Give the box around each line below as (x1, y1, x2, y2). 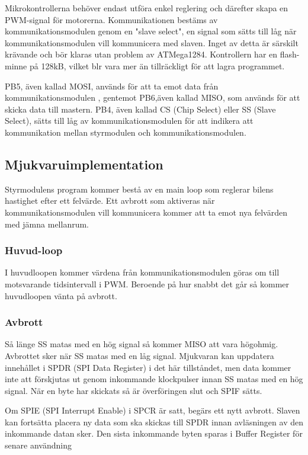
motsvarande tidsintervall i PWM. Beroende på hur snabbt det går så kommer (5, 277, 290, 290)
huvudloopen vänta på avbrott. (5, 289, 117, 302)
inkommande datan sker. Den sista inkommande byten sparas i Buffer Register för (5, 427, 303, 440)
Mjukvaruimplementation (5, 155, 163, 173)
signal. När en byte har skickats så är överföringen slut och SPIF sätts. (5, 384, 262, 396)
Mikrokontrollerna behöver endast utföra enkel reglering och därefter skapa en (5, 2, 288, 14)
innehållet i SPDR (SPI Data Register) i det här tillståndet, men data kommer (5, 361, 291, 373)
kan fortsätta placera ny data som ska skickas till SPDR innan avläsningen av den (5, 415, 303, 428)
